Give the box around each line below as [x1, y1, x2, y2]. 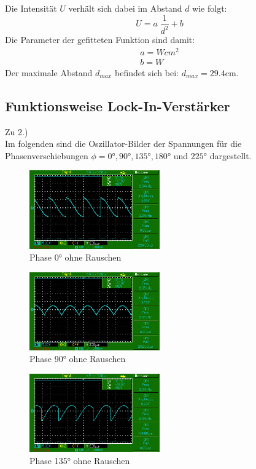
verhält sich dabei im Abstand [68, 2, 182, 14]
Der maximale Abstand [5, 66, 93, 79]
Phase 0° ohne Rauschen [29, 251, 122, 264]
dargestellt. [209, 149, 252, 162]
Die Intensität [5, 2, 57, 14]
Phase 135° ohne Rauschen [29, 454, 130, 467]
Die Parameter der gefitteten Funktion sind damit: [5, 33, 195, 45]
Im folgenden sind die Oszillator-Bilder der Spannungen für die [5, 137, 242, 150]
